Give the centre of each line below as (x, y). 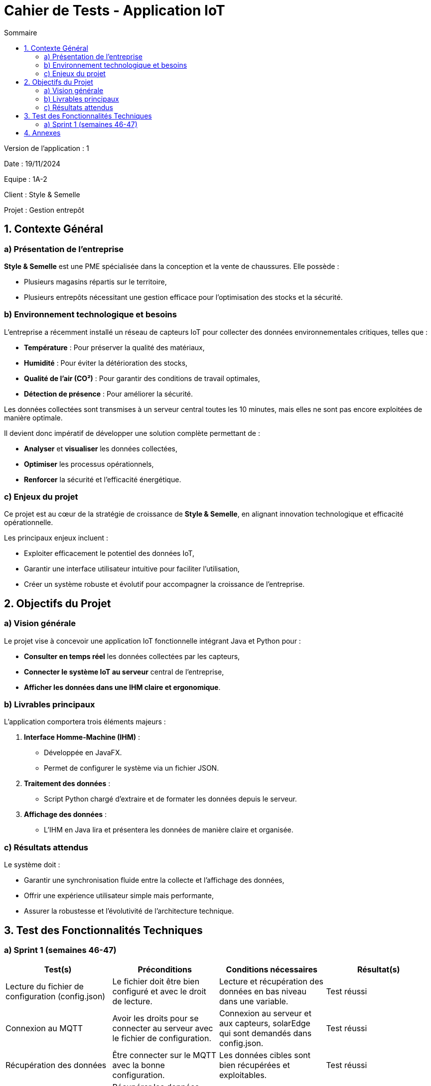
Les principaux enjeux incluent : (56, 538)
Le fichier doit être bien (156, 982)
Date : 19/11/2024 (32, 163)
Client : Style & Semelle (42, 194)
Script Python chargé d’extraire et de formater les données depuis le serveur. (170, 799)
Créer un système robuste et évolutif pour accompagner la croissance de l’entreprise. (164, 584)
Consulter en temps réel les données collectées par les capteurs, (132, 656)
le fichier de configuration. (162, 1038)
